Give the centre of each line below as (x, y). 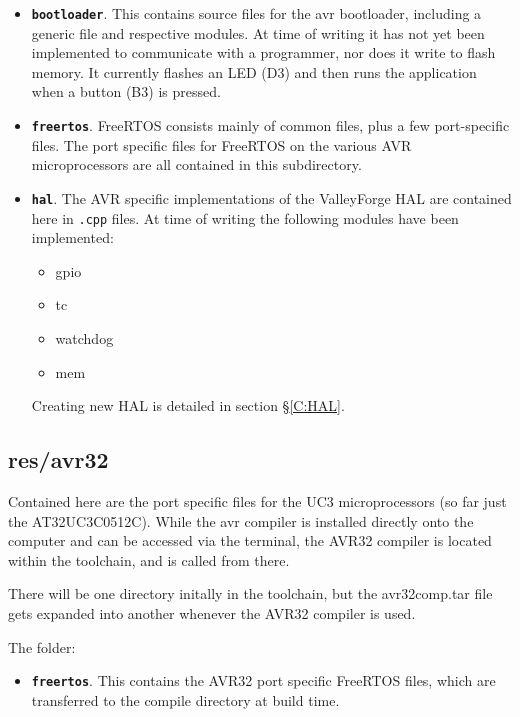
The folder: (42, 646)
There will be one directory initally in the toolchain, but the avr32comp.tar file (250, 593)
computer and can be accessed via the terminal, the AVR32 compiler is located (250, 540)
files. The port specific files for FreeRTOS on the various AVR (221, 144)
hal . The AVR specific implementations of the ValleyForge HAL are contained (271, 197)
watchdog (84, 337)
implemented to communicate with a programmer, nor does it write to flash (263, 52)
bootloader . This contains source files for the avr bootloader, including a (256, 13)
